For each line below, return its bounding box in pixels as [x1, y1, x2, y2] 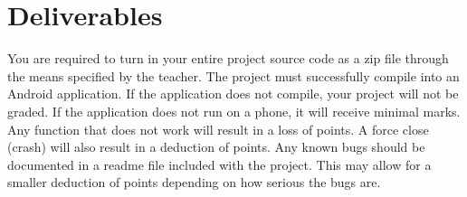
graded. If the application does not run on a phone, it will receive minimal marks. [7, 101, 461, 120]
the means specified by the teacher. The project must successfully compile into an [7, 66, 460, 85]
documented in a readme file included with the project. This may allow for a [7, 155, 432, 174]
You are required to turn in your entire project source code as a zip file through [7, 49, 449, 68]
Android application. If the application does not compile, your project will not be [7, 84, 459, 103]
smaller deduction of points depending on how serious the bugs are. [7, 173, 381, 192]
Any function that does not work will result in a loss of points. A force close [7, 119, 429, 138]
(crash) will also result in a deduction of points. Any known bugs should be [7, 137, 425, 156]
